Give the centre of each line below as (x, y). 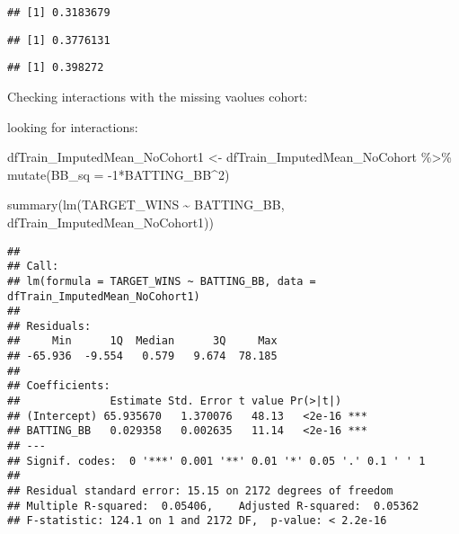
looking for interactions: (73, 126)
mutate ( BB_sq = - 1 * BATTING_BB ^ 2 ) (119, 174)
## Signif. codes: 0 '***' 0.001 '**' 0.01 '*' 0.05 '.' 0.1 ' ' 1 (216, 461)
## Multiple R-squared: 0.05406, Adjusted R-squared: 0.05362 (213, 506)
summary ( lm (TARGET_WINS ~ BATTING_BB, (146, 205)
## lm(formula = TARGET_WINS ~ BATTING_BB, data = (162, 281)
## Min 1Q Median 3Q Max (142, 341)
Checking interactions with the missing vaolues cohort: (158, 96)
